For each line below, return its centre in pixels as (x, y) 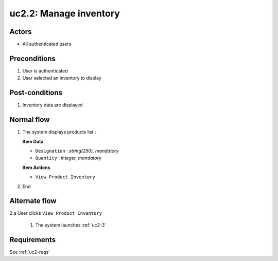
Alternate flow (33, 201)
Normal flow (30, 120)
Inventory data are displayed (53, 105)
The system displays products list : (59, 132)
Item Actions (36, 167)
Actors (21, 32)
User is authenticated (45, 71)
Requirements (33, 240)
